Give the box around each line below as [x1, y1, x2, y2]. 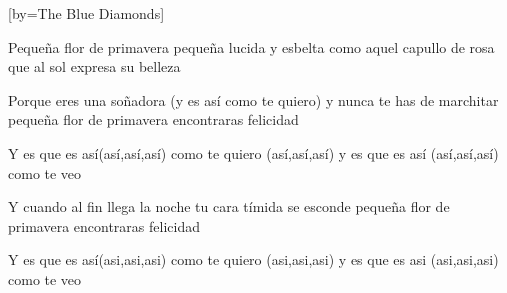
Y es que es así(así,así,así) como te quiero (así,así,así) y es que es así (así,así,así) [8, 142, 499, 163]
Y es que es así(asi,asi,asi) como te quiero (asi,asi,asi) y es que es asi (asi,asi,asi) [8, 249, 499, 270]
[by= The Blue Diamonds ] [8, 3, 165, 23]
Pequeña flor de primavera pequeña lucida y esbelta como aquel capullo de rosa [8, 36, 495, 57]
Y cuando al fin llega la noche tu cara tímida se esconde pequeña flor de [8, 196, 450, 217]
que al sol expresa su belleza [8, 56, 181, 77]
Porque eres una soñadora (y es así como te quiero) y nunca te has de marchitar [8, 89, 499, 110]
